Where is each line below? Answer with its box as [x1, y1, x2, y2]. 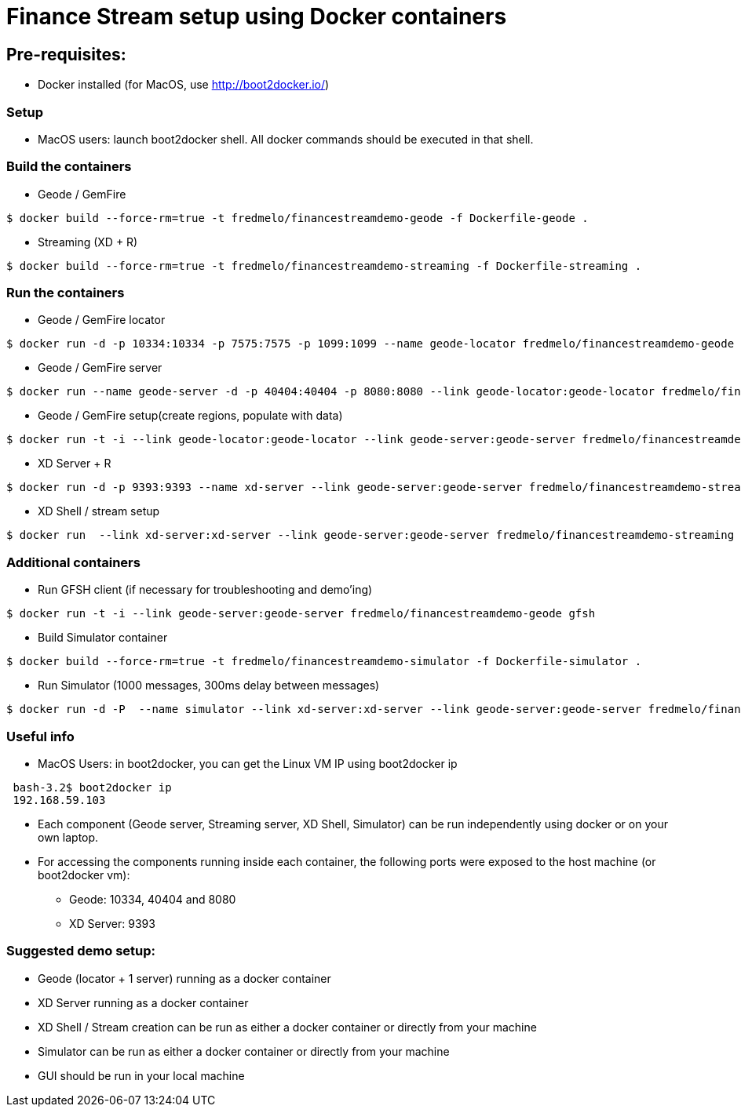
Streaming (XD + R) [38, 235, 138, 249]
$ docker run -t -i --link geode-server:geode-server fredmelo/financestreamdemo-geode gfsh [6, 607, 596, 620]
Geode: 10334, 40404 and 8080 [69, 892, 236, 906]
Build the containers [6, 158, 132, 175]
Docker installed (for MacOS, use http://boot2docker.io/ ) [38, 78, 330, 92]
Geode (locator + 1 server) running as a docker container [38, 971, 331, 985]
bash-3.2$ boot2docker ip [13, 780, 172, 794]
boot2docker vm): [38, 867, 130, 882]
